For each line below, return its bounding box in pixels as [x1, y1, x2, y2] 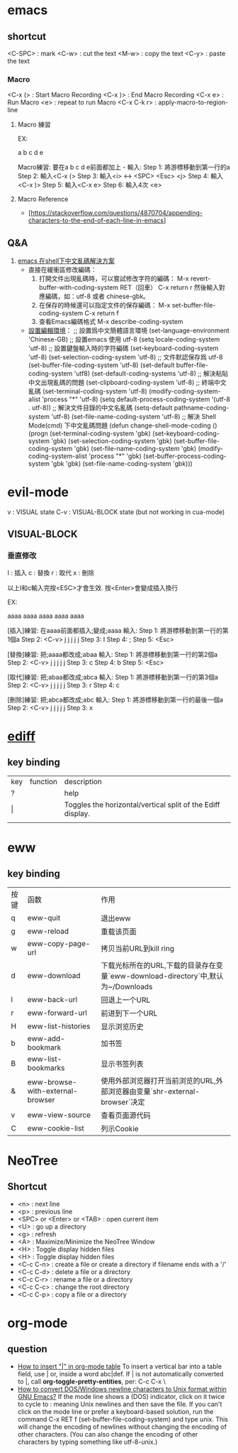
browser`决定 [101, 1096, 145, 1106]
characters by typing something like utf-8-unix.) [17, 1437, 158, 1446]
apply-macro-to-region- [158, 98, 229, 107]
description [64, 776, 103, 786]
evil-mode [7, 484, 69, 501]
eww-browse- [27, 1077, 77, 1087]
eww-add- [27, 1033, 65, 1043]
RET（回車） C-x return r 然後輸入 [120, 283, 220, 292]
